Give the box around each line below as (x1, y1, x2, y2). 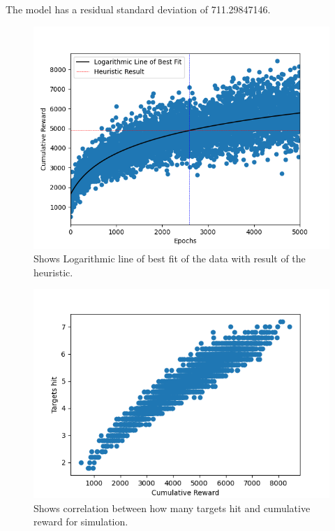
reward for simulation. (33, 514, 128, 529)
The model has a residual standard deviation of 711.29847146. (6, 2, 271, 16)
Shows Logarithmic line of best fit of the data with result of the (33, 251, 306, 266)
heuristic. (33, 264, 73, 279)
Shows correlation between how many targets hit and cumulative (33, 500, 311, 515)
